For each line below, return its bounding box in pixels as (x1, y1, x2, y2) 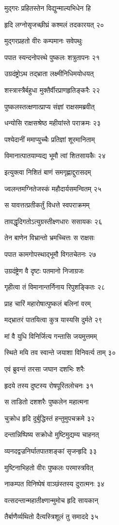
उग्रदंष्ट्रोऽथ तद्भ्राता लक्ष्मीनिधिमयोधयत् (4, 68, 94, 79)
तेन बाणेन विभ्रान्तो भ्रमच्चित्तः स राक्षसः (4, 232, 95, 243)
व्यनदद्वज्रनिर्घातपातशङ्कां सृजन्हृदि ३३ (4, 446, 97, 456)
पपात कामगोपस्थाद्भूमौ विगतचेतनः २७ (4, 249, 96, 259)
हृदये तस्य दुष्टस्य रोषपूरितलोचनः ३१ (4, 380, 94, 390)
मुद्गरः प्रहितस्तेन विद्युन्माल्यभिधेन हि (4, 3, 91, 13)
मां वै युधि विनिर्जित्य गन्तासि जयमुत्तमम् (4, 331, 97, 341)
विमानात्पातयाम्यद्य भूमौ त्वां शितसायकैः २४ (4, 150, 106, 161)
